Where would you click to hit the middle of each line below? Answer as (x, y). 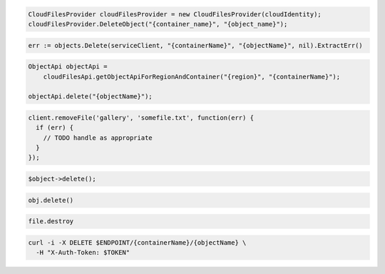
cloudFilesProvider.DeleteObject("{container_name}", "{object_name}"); (158, 24)
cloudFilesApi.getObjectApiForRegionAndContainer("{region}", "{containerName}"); (192, 76)
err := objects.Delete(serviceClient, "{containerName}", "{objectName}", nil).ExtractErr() (195, 45)
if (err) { (55, 128)
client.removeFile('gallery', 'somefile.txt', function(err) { (141, 117)
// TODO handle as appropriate (98, 138)
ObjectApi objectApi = (68, 67)
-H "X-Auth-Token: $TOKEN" (83, 253)
